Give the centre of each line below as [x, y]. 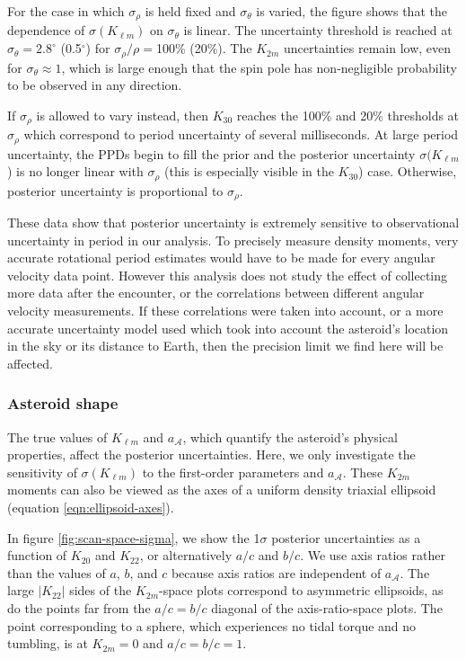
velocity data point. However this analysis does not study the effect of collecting [227, 275]
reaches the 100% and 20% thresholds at [348, 115]
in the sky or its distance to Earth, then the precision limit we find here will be [225, 346]
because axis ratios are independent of [276, 572]
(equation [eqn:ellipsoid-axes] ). [91, 508]
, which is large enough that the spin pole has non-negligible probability [259, 67]
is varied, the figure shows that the [352, 11]
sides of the [101, 590]
